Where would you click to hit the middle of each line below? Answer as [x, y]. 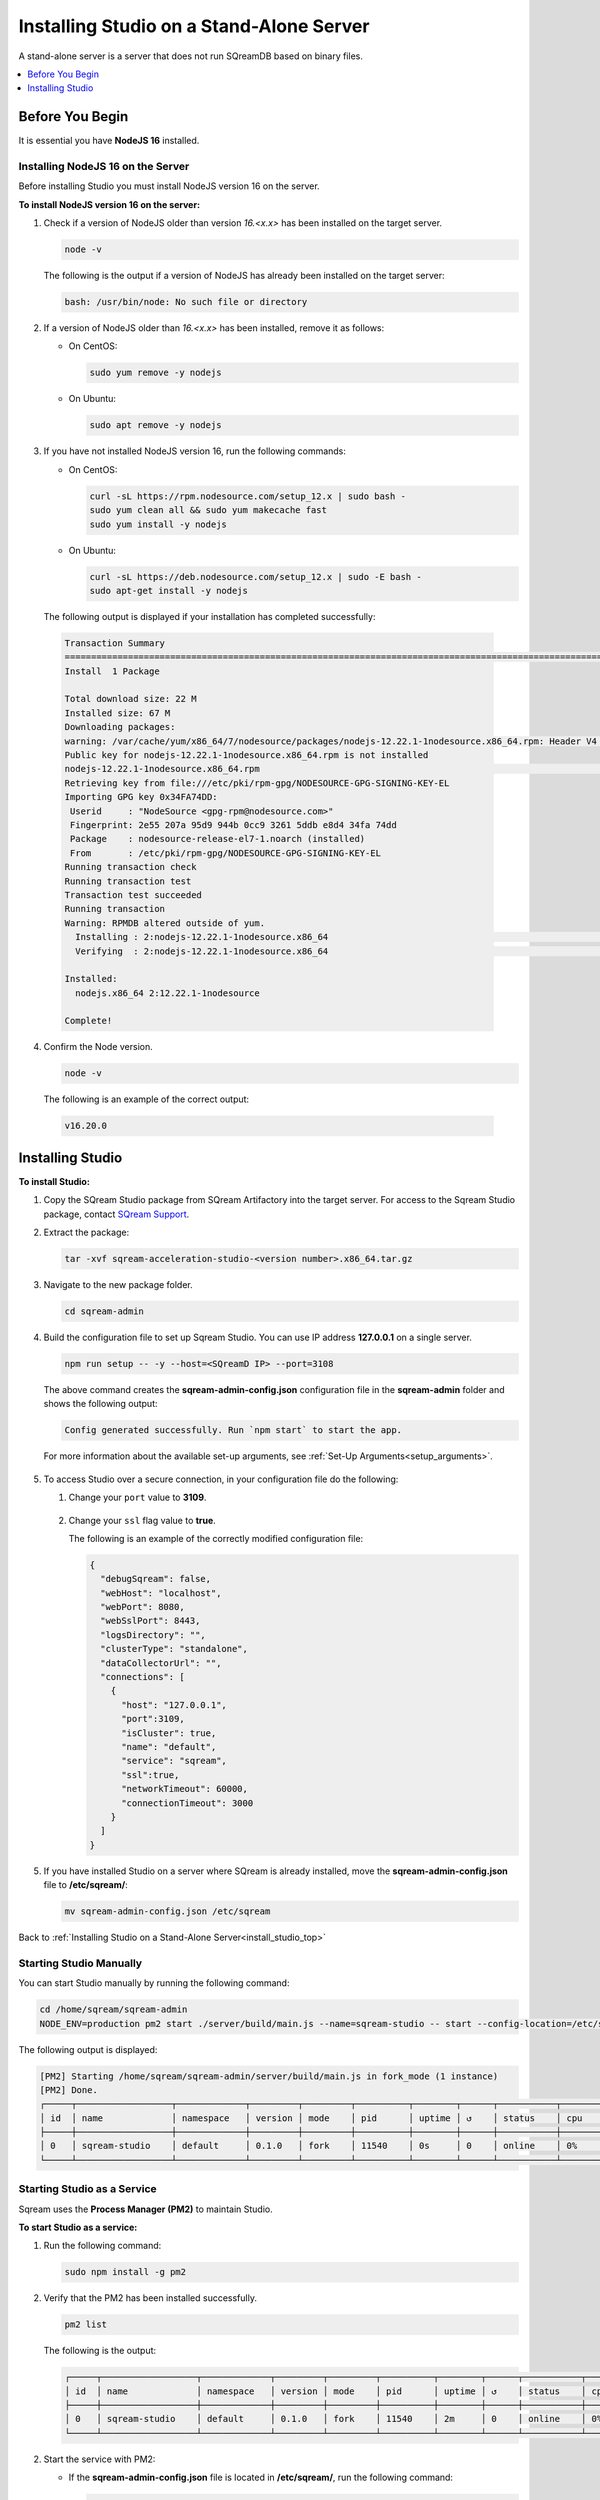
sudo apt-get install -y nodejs [169, 590]
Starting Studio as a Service [87, 2189]
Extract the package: [86, 1232]
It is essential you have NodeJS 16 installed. [109, 141]
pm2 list [86, 2324]
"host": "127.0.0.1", [174, 1704]
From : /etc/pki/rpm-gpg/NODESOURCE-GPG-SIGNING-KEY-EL [226, 853]
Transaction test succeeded [133, 894]
